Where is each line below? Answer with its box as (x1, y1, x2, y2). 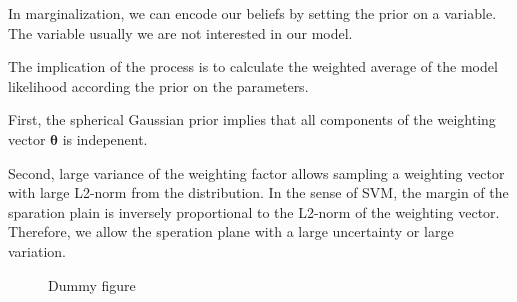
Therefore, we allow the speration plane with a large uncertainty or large (8, 221, 454, 242)
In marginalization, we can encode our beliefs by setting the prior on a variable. (8, 3, 497, 23)
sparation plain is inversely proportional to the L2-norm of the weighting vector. (8, 201, 500, 222)
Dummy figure (48, 274, 136, 295)
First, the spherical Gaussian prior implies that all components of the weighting (8, 109, 496, 130)
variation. (8, 240, 67, 261)
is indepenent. (62, 128, 148, 149)
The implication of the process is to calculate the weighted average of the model (8, 56, 498, 77)
